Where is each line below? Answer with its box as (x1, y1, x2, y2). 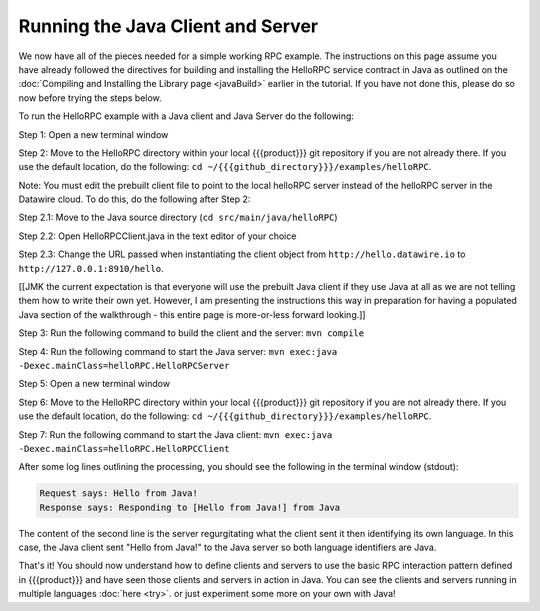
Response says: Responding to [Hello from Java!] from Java (39, 501, 341, 513)
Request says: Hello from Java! (39, 488, 199, 499)
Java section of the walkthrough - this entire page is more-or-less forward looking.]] (18, 308, 366, 320)
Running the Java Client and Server (18, 15, 319, 37)
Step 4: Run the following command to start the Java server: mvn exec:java (18, 345, 338, 357)
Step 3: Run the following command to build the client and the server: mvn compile (18, 327, 365, 339)
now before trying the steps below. (18, 91, 162, 104)
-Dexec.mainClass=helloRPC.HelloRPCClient (18, 443, 230, 454)
